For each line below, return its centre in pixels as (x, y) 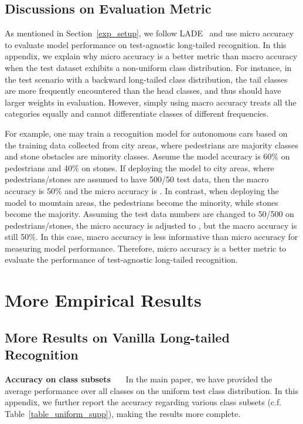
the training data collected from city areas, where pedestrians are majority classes (151, 145)
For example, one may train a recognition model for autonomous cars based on (146, 133)
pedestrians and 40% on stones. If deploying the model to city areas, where (139, 167)
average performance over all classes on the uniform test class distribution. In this (151, 390)
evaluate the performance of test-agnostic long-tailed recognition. (121, 260)
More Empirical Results (103, 300)
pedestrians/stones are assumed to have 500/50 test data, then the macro (137, 179)
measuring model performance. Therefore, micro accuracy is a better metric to (146, 248)
